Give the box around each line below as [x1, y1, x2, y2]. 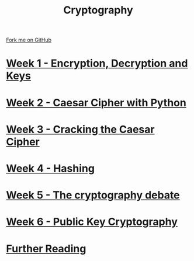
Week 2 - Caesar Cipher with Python [6, 96, 187, 109]
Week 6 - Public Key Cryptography [6, 215, 178, 228]
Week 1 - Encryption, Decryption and [6, 57, 188, 70]
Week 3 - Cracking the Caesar [6, 123, 155, 136]
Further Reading [6, 242, 86, 255]
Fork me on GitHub [6, 36, 51, 44]
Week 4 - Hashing [6, 162, 95, 175]
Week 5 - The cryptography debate [6, 189, 180, 202]
